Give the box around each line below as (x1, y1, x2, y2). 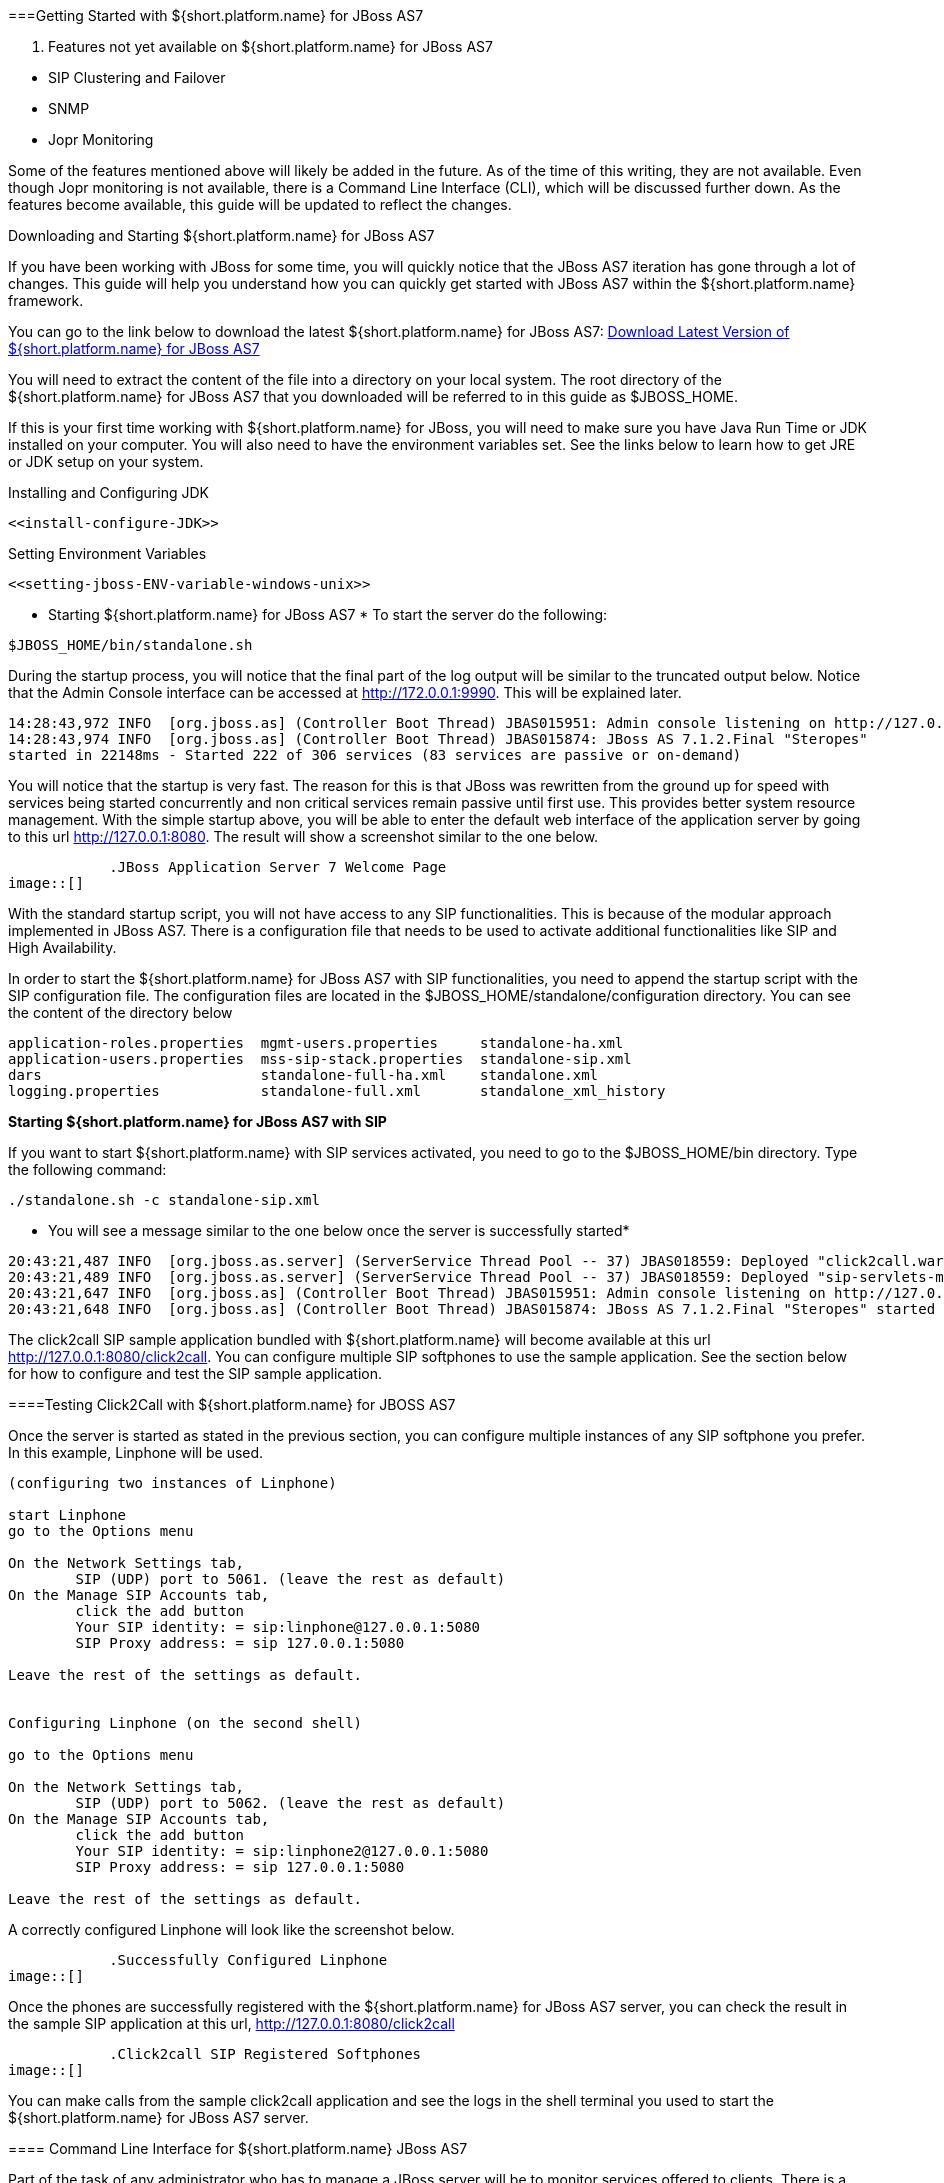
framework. (8, 292, 84, 309)
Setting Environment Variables (8, 545, 207, 562)
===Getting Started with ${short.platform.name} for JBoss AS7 (8, 7, 424, 24)
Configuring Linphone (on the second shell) (8, 1715, 363, 1731)
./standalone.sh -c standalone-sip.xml (8, 1192, 320, 1208)
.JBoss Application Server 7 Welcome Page (109, 859, 447, 875)
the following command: (8, 1161, 167, 1178)
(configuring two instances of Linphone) (8, 1475, 337, 1491)
